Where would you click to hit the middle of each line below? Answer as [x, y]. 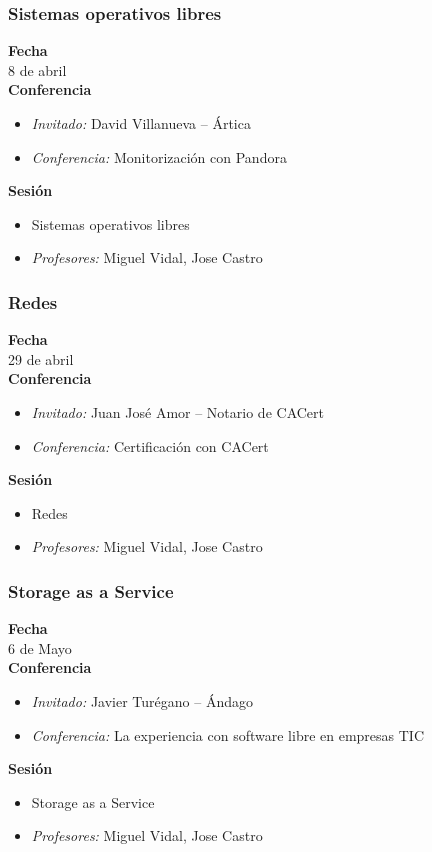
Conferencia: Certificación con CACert [150, 445]
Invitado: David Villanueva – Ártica [141, 123]
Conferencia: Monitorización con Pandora [159, 156]
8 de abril [37, 69]
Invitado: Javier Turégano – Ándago [142, 700]
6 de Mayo [40, 647]
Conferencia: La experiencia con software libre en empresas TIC [228, 734]
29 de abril [41, 358]
